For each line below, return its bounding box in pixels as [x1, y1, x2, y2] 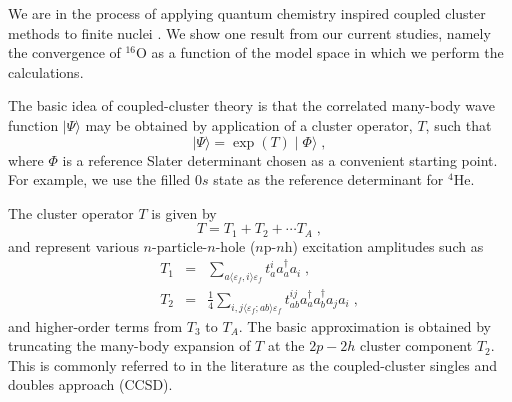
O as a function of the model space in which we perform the [136, 42, 504, 63]
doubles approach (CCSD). [8, 374, 173, 395]
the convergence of [8, 42, 121, 63]
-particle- [152, 235, 208, 256]
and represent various [8, 235, 139, 256]
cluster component [360, 335, 473, 356]
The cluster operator [8, 202, 134, 223]
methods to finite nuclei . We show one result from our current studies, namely [8, 22, 491, 43]
